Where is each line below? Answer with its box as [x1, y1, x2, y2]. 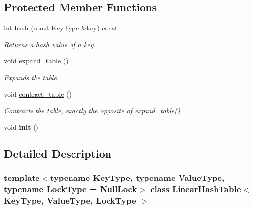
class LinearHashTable [150, 182, 241, 195]
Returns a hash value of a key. [4, 39, 96, 49]
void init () [4, 121, 39, 132]
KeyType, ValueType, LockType [4, 194, 136, 206]
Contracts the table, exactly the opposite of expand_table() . [4, 105, 182, 116]
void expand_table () [4, 56, 69, 66]
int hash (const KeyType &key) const [4, 23, 118, 33]
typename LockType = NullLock [4, 182, 137, 195]
